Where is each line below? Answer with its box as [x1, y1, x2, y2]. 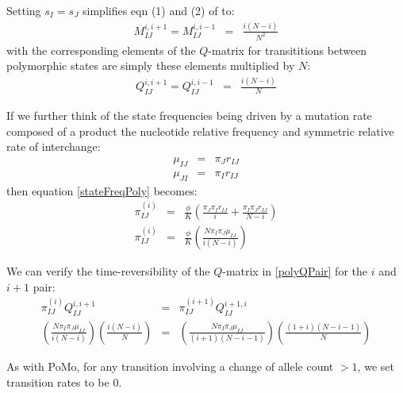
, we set [357, 357, 394, 374]
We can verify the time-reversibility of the [6, 263, 210, 279]
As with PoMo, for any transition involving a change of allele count [6, 357, 334, 374]
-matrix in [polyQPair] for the [222, 263, 367, 279]
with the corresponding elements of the [6, 41, 196, 58]
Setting [6, 2, 41, 18]
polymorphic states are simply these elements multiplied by [6, 57, 295, 74]
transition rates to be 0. [6, 373, 122, 390]
